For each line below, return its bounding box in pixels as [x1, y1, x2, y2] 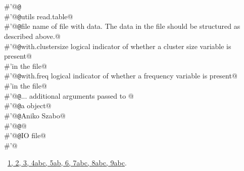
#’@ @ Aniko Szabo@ [4, 110, 66, 120]
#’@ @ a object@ [4, 100, 52, 111]
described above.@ [4, 30, 61, 41]
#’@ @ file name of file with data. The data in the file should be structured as [4, 21, 240, 31]
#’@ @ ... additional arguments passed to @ [4, 90, 134, 101]
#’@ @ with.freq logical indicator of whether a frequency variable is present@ [4, 70, 237, 81]
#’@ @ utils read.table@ [4, 11, 73, 21]
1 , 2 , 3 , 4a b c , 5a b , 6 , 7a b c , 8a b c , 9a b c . [8, 157, 127, 167]
